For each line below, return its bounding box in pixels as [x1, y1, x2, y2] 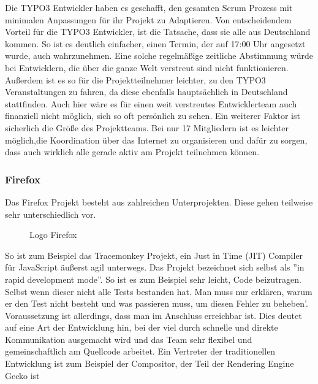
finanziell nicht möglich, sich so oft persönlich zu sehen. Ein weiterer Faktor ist [5, 109, 300, 122]
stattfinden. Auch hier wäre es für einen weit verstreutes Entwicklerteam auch [5, 97, 297, 110]
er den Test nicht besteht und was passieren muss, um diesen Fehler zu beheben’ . [5, 297, 308, 310]
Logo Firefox [29, 228, 77, 241]
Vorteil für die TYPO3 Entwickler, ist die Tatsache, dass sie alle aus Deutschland [5, 25, 311, 38]
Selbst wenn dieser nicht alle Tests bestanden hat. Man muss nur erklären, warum [5, 285, 312, 298]
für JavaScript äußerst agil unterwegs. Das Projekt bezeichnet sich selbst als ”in [5, 261, 305, 274]
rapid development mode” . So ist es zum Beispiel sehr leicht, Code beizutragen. [5, 272, 301, 285]
